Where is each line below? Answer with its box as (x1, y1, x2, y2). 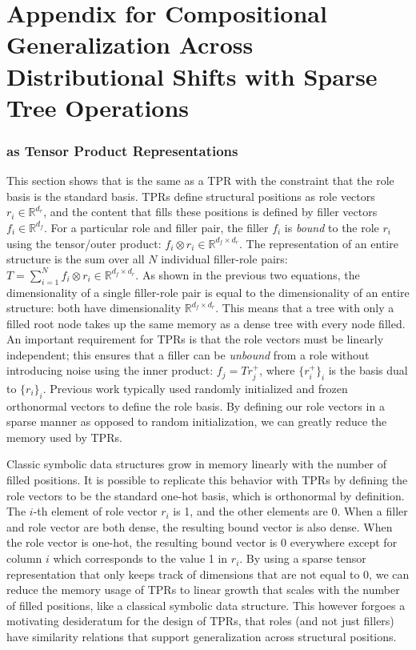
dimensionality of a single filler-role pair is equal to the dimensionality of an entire (6, 283, 410, 300)
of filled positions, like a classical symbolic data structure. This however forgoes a (6, 596, 406, 613)
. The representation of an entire (239, 235, 398, 251)
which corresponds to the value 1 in (53, 550, 228, 567)
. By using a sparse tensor (239, 550, 366, 567)
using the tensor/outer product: (6, 235, 162, 251)
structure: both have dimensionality (6, 299, 182, 316)
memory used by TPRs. (6, 428, 122, 445)
